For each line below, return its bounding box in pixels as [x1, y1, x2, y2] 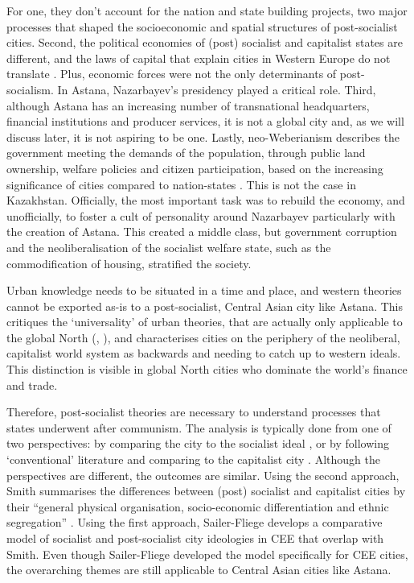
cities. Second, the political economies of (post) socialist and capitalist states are [6, 34, 403, 51]
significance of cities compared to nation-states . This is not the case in [6, 176, 356, 192]
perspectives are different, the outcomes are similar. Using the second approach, [6, 466, 400, 483]
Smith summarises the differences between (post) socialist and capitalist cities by [6, 482, 406, 499]
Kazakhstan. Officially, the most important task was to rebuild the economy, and [6, 192, 405, 209]
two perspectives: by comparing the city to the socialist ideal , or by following [6, 435, 390, 452]
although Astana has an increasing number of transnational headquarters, [6, 97, 370, 114]
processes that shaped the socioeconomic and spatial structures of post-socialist [6, 18, 398, 35]
